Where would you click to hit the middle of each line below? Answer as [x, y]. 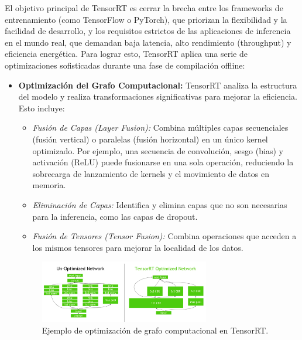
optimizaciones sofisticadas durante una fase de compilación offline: [125, 65]
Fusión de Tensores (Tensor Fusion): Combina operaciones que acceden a [164, 236]
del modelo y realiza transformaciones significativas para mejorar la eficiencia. [158, 96]
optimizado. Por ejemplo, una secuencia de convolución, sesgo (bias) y [158, 150]
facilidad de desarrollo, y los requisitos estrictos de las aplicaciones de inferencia [148, 31]
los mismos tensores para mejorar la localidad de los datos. [138, 247]
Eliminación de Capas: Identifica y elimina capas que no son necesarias [160, 204]
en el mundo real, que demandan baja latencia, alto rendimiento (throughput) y [148, 42]
